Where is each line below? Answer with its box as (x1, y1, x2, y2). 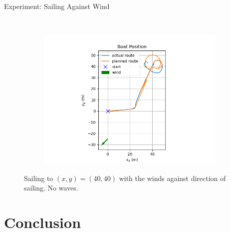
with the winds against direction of (119, 172, 226, 183)
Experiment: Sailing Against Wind (4, 1, 110, 11)
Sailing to (24, 172, 53, 183)
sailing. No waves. (24, 182, 78, 193)
